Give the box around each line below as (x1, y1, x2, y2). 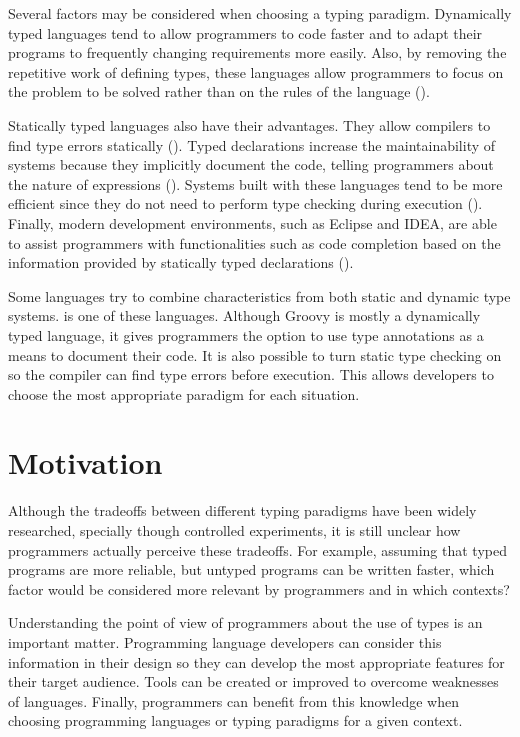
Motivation (8, 442, 163, 483)
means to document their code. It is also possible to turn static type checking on (8, 344, 502, 365)
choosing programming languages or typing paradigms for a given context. (8, 710, 463, 731)
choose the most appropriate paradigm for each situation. (8, 383, 360, 404)
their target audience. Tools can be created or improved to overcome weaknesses (8, 671, 499, 692)
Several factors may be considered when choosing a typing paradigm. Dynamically (8, 3, 512, 23)
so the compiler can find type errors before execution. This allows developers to (8, 364, 494, 385)
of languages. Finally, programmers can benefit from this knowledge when (8, 690, 459, 711)
